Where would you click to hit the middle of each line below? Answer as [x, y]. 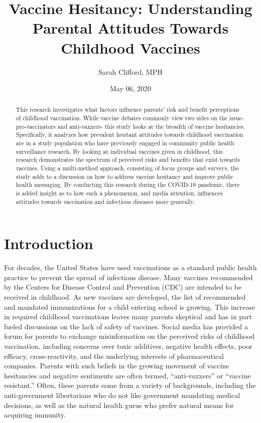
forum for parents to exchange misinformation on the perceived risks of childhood [129, 336]
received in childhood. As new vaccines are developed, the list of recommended [125, 297]
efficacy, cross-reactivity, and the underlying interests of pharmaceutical [114, 356]
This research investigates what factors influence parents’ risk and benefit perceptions [127, 110]
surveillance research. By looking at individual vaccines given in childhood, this [119, 151]
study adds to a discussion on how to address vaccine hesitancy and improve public [124, 176]
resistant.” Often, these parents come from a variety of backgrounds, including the [130, 385]
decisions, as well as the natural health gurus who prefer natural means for [119, 405]
